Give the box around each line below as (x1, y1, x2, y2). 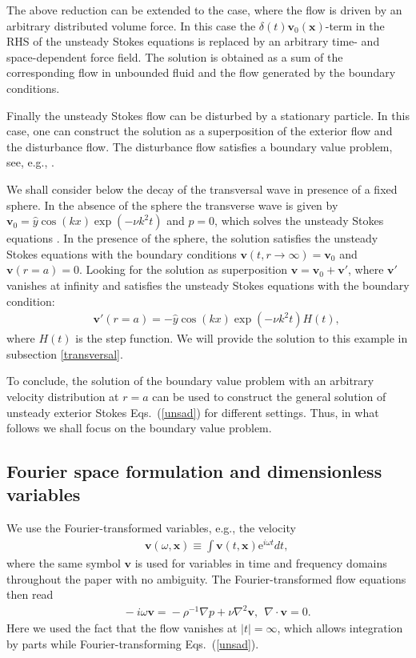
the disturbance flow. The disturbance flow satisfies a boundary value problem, (6, 138, 393, 154)
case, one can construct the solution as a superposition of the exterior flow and (6, 122, 393, 139)
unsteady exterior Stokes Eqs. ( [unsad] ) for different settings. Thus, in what (6, 403, 379, 420)
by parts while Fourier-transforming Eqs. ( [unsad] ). (6, 635, 259, 652)
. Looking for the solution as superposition (79, 261, 288, 278)
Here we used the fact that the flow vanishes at (6, 620, 238, 636)
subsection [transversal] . (6, 345, 123, 362)
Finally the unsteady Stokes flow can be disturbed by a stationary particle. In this (6, 106, 410, 123)
